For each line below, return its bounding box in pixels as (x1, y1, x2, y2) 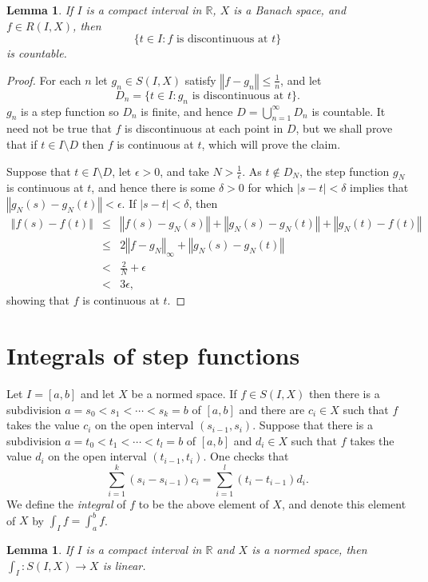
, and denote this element (281, 496, 406, 512)
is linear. (102, 556, 146, 573)
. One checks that (203, 448, 289, 464)
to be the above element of (138, 496, 269, 512)
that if (6, 135, 38, 152)
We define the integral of (6, 496, 126, 512)
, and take (160, 162, 209, 179)
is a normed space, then (252, 540, 367, 557)
